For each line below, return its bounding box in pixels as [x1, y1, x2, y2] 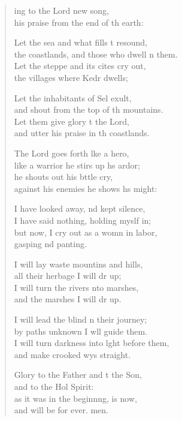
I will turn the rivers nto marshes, [14, 281, 139, 293]
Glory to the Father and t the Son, [14, 368, 142, 381]
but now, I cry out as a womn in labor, [14, 225, 157, 238]
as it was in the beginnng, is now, [14, 392, 137, 404]
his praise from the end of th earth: [14, 16, 144, 28]
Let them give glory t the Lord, [14, 115, 129, 127]
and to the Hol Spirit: [14, 380, 94, 393]
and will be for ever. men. [14, 404, 108, 416]
